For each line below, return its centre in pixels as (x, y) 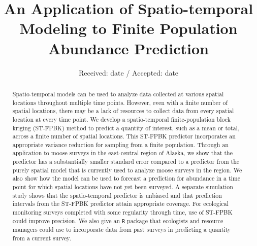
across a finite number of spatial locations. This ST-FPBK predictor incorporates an (124, 136)
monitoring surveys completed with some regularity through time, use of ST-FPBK (122, 212)
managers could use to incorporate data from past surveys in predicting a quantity (122, 229)
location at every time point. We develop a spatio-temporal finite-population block (122, 119)
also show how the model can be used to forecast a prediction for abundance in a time (126, 178)
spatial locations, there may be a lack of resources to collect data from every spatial (123, 111)
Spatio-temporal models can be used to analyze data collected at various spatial (118, 94)
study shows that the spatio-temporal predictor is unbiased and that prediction (117, 195)
